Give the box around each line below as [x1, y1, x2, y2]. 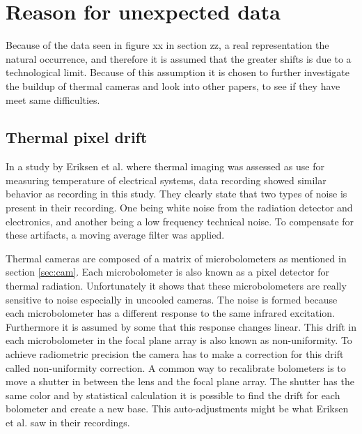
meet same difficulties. [6, 92, 100, 107]
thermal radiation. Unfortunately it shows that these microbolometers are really [6, 278, 347, 293]
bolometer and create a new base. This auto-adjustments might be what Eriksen [6, 401, 349, 416]
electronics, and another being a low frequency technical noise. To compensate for [6, 214, 354, 228]
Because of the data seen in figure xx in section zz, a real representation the [6, 38, 329, 52]
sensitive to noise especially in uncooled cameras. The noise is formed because [6, 292, 338, 306]
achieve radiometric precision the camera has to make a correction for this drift [6, 347, 344, 361]
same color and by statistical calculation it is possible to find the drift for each [6, 387, 340, 402]
